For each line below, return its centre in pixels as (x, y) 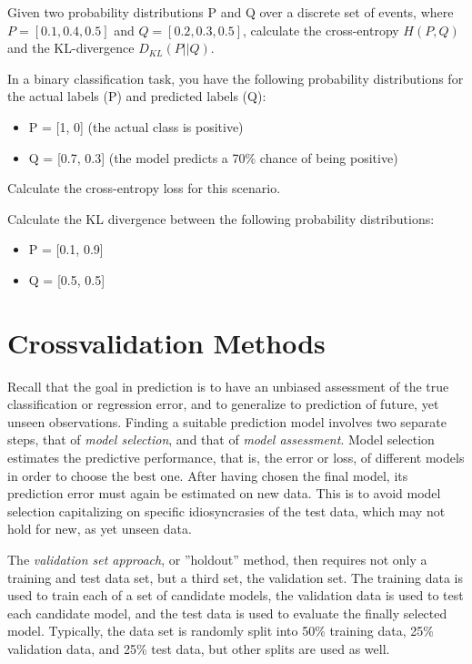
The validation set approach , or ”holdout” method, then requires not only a (217, 559)
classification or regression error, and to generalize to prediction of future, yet (223, 404)
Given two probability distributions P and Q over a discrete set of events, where (231, 12)
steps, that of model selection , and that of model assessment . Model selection (221, 439)
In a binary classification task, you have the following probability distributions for (236, 78)
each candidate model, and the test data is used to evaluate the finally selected (227, 613)
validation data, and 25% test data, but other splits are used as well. (199, 648)
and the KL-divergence (71, 48)
